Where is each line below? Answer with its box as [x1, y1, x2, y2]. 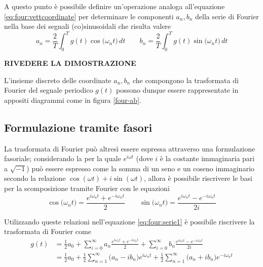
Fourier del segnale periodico [4, 85, 93, 95]
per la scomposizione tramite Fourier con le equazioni [4, 183, 170, 194]
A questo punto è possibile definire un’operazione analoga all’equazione [4, 1, 225, 11]
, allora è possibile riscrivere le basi [144, 173, 252, 183]
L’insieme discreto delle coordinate [4, 74, 111, 85]
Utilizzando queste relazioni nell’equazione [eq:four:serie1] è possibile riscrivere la [4, 216, 255, 226]
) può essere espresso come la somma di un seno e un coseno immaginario [26, 163, 254, 173]
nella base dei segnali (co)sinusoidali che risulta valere [4, 21, 171, 31]
